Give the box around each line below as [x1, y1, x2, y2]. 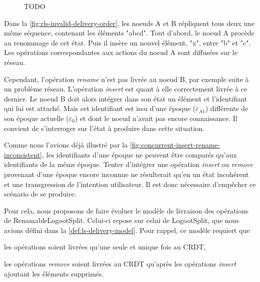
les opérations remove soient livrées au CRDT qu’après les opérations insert [4, 258, 236, 269]
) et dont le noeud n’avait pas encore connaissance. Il [74, 112, 237, 123]
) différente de [205, 103, 248, 113]
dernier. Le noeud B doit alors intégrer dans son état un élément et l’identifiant [4, 93, 247, 103]
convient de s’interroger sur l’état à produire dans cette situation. [4, 122, 204, 133]
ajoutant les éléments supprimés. [4, 268, 104, 278]
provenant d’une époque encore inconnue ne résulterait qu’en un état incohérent [4, 168, 249, 179]
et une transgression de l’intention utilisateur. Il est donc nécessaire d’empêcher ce [4, 178, 256, 189]
